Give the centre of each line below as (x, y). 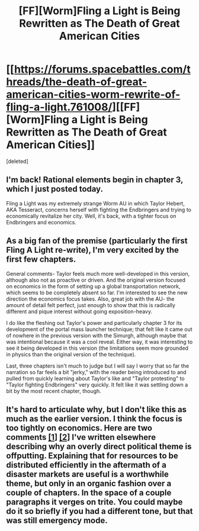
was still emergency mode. (57, 520)
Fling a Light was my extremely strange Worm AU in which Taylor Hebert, (95, 203)
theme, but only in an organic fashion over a (89, 483)
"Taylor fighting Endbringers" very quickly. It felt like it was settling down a (97, 384)
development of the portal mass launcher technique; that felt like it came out (99, 329)
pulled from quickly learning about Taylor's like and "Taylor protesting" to (95, 378)
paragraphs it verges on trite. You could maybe (94, 502)
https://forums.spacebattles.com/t (102, 70)
